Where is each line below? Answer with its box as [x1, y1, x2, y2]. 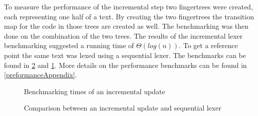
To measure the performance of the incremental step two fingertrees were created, [4, 1, 253, 11]
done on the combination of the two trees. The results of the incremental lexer [4, 30, 243, 41]
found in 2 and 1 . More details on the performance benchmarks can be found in [4, 59, 247, 70]
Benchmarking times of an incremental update [24, 86, 165, 96]
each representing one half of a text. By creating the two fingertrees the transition [4, 11, 254, 21]
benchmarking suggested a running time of [4, 40, 134, 51]
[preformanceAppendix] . [4, 69, 77, 80]
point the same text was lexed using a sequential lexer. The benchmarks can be [4, 50, 246, 60]
